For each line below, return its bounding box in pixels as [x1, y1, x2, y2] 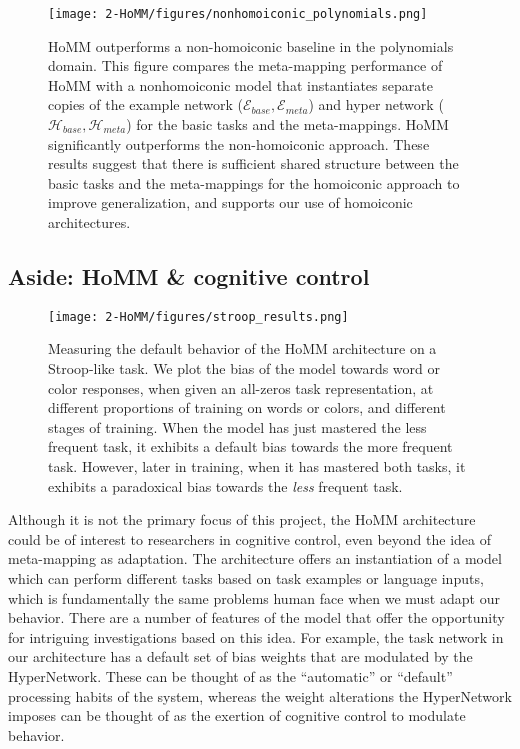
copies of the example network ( [48, 94, 243, 115]
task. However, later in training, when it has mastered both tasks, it [48, 456, 466, 477]
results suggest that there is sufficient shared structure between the [48, 153, 459, 174]
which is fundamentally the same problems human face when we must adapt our [8, 587, 500, 608]
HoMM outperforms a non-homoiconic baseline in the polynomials [48, 35, 454, 56]
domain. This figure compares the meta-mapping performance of [48, 55, 443, 76]
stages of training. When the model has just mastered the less [48, 416, 427, 437]
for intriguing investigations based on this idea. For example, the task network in [8, 626, 504, 647]
